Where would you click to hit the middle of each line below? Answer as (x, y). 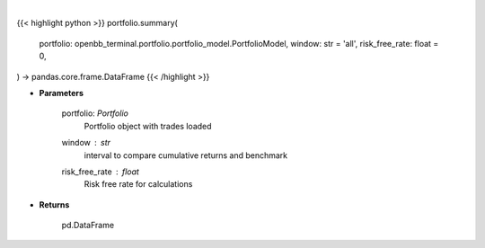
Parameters (62, 93)
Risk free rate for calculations (138, 184)
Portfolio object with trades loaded (148, 126)
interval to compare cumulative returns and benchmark (185, 155)
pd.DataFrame (88, 226)
